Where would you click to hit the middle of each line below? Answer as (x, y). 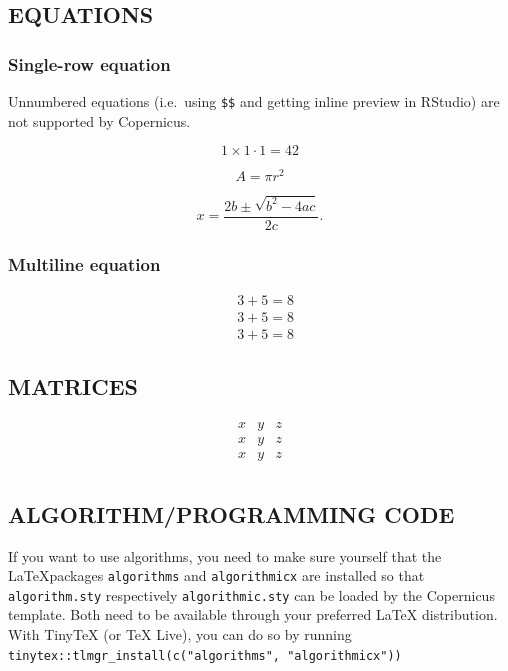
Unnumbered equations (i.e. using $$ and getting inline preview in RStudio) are (254, 101)
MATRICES (73, 386)
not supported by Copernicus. (99, 120)
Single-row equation (89, 63)
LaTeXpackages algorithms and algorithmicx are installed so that (216, 575)
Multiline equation (84, 263)
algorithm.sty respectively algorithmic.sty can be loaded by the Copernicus (251, 594)
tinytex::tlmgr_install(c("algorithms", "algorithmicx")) (205, 655)
